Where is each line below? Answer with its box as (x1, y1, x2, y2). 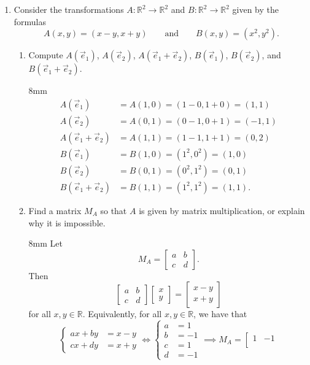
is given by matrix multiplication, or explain (139, 204, 305, 217)
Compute (28, 48, 63, 61)
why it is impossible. (28, 216, 106, 229)
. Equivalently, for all (82, 307, 162, 320)
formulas (14, 15, 47, 28)
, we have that (193, 307, 247, 320)
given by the (232, 3, 279, 15)
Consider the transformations (14, 3, 124, 15)
